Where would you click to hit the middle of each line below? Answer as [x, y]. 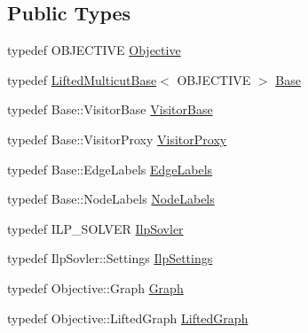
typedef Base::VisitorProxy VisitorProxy [117, 139]
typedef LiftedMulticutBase [82, 79]
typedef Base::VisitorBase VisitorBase [110, 109]
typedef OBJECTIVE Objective [94, 50]
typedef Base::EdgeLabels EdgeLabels [110, 169]
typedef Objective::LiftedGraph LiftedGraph [128, 318]
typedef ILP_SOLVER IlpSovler [95, 228]
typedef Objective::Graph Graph [95, 287]
